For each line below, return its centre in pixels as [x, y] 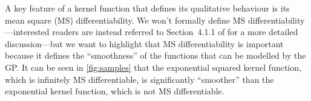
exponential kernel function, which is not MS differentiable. [115, 91]
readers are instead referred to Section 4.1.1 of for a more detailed [175, 32]
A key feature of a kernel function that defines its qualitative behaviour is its [147, 8]
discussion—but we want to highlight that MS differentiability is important [144, 43]
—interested [27, 32]
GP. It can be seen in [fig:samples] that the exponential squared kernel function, [153, 67]
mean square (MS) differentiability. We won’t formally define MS [125, 20]
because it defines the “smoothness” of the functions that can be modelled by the [155, 55]
